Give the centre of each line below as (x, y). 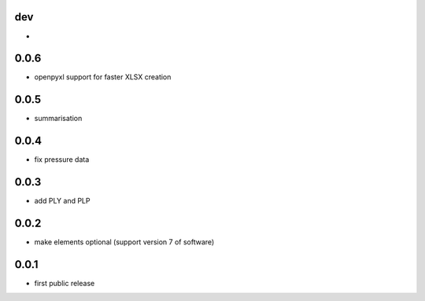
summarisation (58, 119)
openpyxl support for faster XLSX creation (103, 77)
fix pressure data (62, 160)
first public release (65, 283)
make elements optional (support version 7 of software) (124, 242)
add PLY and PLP (62, 201)
